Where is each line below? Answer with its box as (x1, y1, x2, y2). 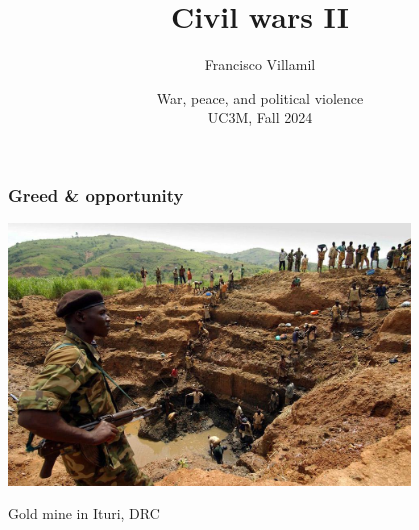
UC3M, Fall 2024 (207, 107, 313, 128)
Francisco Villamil (204, 54, 316, 75)
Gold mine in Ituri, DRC (8, 503, 160, 524)
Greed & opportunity (8, 182, 184, 207)
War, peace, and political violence (156, 87, 364, 108)
